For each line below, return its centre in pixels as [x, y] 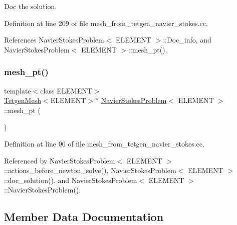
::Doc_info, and [187, 40]
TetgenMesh [23, 100]
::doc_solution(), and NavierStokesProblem [71, 180]
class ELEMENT [66, 90]
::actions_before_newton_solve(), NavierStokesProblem [90, 170]
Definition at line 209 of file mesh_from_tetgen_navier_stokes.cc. [106, 23]
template [18, 90]
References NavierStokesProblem [54, 40]
